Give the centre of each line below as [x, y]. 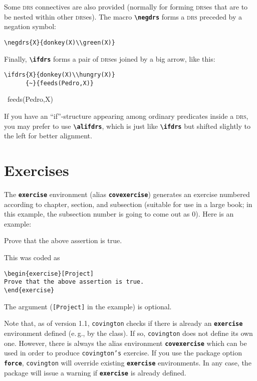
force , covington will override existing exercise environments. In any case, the [128, 362]
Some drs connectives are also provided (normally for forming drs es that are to [126, 7]
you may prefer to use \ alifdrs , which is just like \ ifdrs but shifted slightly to [127, 126]
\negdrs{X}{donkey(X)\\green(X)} [60, 42]
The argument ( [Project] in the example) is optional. [88, 306]
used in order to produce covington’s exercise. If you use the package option [123, 353]
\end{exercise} [29, 290]
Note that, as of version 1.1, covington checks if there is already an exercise [123, 323]
